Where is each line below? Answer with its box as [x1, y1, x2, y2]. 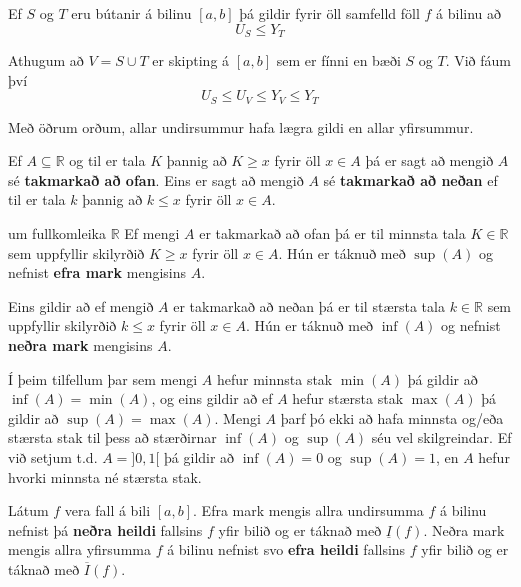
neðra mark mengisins [8, 335, 153, 356]
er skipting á [152, 50, 230, 71]
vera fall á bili [64, 500, 151, 521]
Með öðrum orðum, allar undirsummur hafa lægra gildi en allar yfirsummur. [8, 116, 474, 137]
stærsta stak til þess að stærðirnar [8, 427, 217, 448]
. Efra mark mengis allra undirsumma [193, 500, 424, 521]
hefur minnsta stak [216, 368, 333, 389]
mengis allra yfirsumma [8, 539, 151, 560]
